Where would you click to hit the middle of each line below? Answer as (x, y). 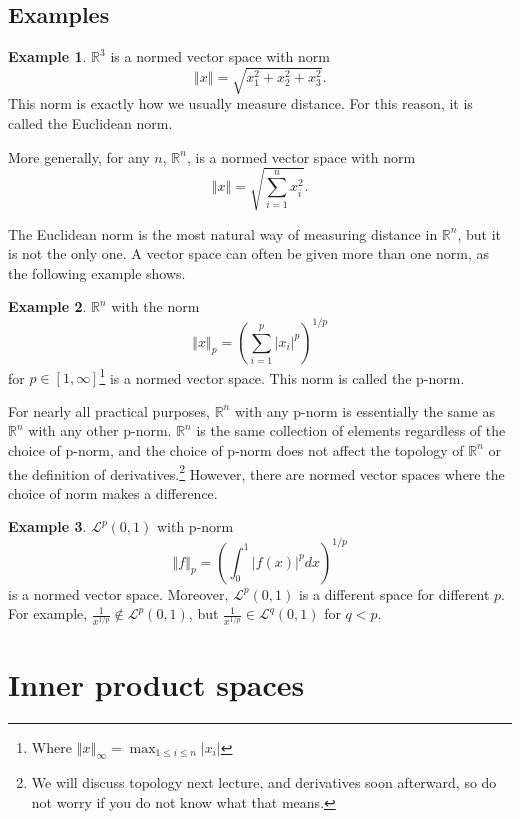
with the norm (155, 306)
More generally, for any (79, 156)
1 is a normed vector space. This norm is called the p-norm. (282, 376)
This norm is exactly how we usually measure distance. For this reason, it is (240, 103)
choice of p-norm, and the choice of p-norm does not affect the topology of (236, 449)
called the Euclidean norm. (90, 122)
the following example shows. (97, 272)
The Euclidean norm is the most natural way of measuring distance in (223, 233)
